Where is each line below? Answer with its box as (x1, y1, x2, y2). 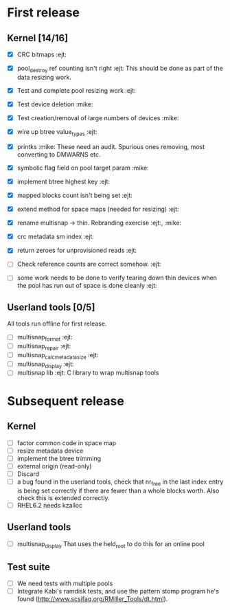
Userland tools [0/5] (7, 301, 95, 313)
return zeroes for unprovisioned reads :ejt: (16, 246, 137, 255)
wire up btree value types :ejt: (16, 128, 97, 137)
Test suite (7, 561, 50, 573)
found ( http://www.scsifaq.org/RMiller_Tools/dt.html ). (16, 595, 168, 603)
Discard (16, 469, 40, 478)
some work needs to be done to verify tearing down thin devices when (16, 273, 218, 282)
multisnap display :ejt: (16, 359, 74, 370)
